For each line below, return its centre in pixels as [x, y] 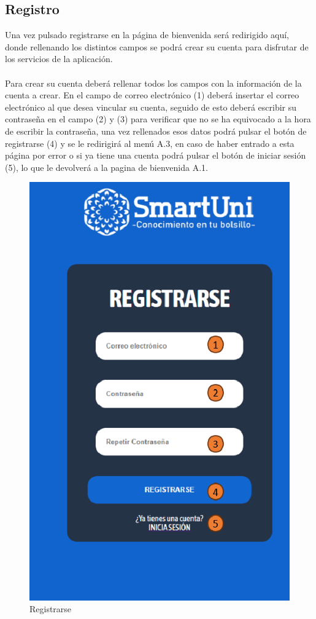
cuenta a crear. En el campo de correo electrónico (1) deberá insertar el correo [152, 95]
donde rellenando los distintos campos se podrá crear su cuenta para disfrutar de [157, 46]
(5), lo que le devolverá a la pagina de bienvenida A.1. [106, 167]
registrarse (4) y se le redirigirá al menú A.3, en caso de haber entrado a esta [150, 143]
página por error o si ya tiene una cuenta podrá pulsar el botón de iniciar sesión [156, 155]
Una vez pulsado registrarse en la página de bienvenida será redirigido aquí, [147, 35]
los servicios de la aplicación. [59, 59]
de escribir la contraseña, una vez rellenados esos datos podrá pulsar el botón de [156, 131]
